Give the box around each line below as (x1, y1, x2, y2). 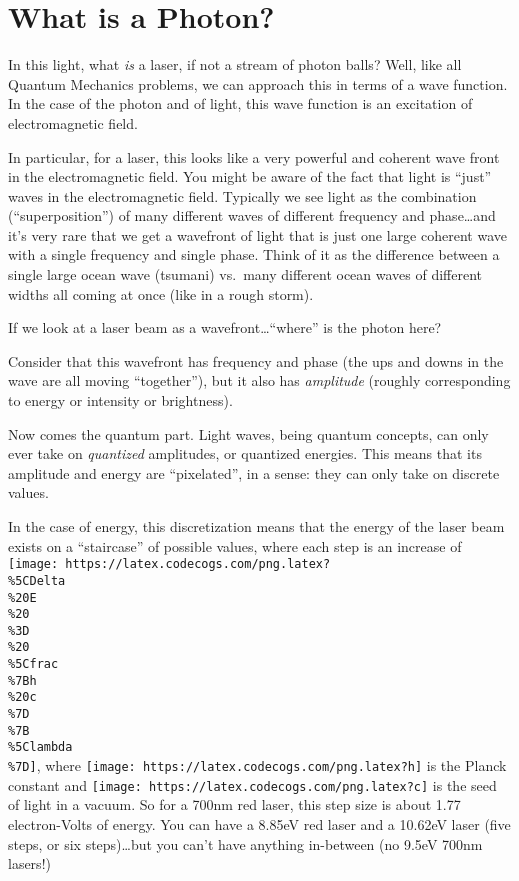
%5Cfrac (8, 657, 59, 672)
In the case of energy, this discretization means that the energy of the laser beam (8, 516, 505, 536)
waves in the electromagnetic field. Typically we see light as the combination (8, 185, 477, 206)
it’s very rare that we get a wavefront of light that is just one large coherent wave (8, 224, 507, 245)
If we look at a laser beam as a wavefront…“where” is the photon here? (8, 317, 442, 338)
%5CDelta (8, 573, 66, 588)
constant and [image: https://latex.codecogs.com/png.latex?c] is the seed (8, 774, 497, 795)
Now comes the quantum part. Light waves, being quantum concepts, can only (8, 423, 489, 444)
